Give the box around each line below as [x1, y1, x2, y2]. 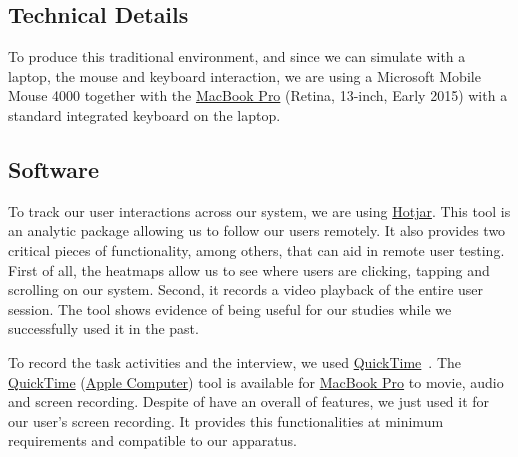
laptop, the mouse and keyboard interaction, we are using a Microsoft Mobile [8, 65, 481, 86]
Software [8, 153, 100, 184]
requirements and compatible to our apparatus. [8, 430, 297, 451]
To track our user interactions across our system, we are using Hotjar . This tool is [8, 200, 511, 221]
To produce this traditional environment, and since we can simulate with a [8, 46, 466, 67]
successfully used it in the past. [8, 318, 199, 339]
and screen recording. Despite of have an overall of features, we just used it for [8, 391, 490, 412]
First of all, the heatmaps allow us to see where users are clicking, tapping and [8, 259, 490, 280]
